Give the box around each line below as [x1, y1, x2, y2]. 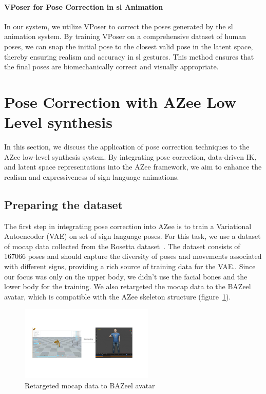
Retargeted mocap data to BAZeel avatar [25, 380, 155, 390]
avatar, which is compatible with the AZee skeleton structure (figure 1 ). [4, 291, 231, 302]
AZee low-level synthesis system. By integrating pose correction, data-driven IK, [4, 151, 257, 162]
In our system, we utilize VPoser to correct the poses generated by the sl [4, 21, 233, 31]
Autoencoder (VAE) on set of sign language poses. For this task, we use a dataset [4, 231, 261, 241]
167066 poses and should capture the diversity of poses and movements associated [4, 251, 262, 261]
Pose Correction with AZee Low [4, 91, 236, 112]
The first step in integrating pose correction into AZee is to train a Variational [4, 220, 252, 231]
